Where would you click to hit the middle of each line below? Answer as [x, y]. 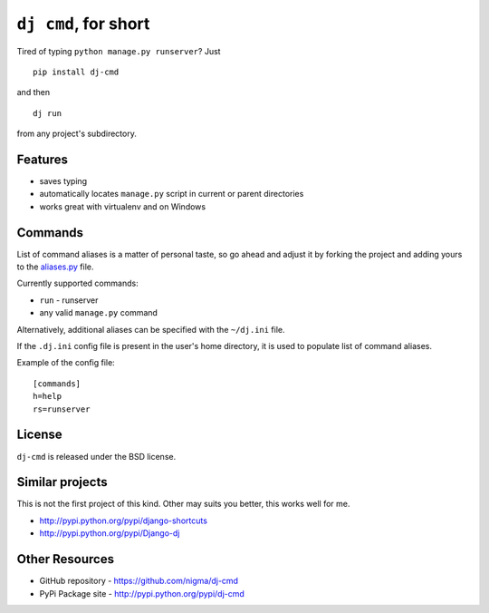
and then [33, 92]
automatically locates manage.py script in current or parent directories [172, 194]
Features [42, 159]
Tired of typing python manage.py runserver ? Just [119, 51]
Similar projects [62, 482]
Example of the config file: [66, 363]
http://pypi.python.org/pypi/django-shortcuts [124, 521]
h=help [48, 396]
